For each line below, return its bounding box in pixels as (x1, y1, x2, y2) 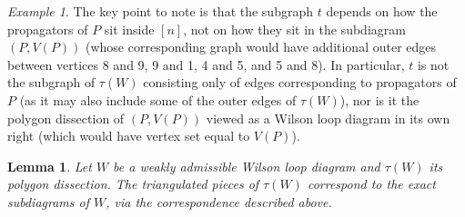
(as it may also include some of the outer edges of (19, 90, 297, 109)
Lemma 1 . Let (7, 156, 92, 175)
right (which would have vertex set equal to (7, 126, 250, 145)
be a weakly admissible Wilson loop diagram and (113, 156, 380, 175)
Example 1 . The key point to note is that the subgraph (7, 2, 313, 20)
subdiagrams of (7, 192, 90, 211)
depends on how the (326, 2, 438, 20)
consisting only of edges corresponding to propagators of (143, 73, 457, 92)
